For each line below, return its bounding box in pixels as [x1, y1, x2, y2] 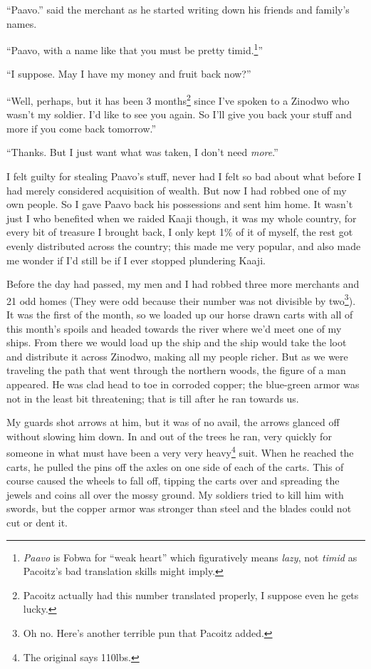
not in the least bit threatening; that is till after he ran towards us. [6, 390, 299, 405]
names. [6, 16, 37, 31]
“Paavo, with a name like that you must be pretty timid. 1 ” [6, 41, 263, 57]
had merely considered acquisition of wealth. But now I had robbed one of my [6, 182, 347, 197]
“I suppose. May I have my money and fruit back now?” [6, 66, 251, 81]
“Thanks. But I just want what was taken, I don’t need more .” [6, 145, 278, 160]
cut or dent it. [6, 515, 68, 530]
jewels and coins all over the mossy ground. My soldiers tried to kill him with [6, 487, 344, 502]
